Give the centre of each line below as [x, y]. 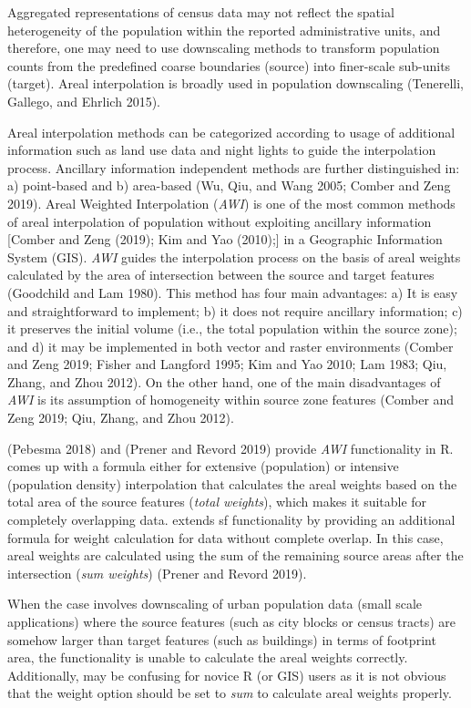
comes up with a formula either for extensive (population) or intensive [203, 466]
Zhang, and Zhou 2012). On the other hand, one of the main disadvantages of [224, 381]
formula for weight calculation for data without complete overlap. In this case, [225, 537]
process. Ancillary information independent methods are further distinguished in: [234, 167]
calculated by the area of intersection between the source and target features [221, 275]
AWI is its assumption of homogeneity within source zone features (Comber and [231, 400]
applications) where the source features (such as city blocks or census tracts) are [232, 621]
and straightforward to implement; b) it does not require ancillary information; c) [235, 310]
